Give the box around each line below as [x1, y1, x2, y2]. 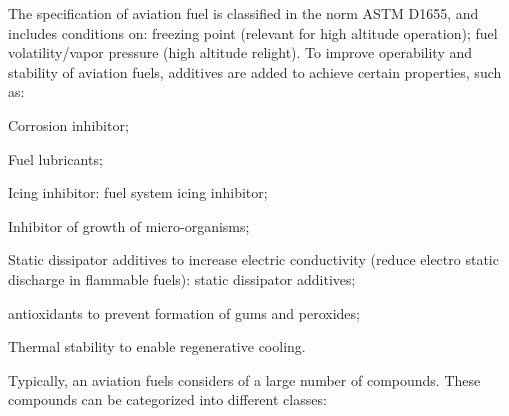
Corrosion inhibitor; [8, 114, 129, 135]
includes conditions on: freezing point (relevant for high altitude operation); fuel [8, 22, 498, 43]
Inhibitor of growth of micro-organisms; [8, 215, 250, 236]
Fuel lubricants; [8, 148, 103, 169]
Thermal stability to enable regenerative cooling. [8, 336, 306, 357]
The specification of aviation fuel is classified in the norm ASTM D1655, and [8, 3, 479, 23]
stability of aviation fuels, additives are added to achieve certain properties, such [8, 61, 502, 82]
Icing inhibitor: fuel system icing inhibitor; [8, 182, 268, 203]
